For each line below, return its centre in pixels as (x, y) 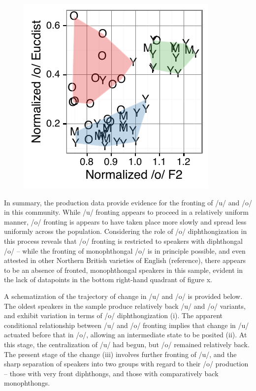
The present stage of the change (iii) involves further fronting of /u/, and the (120, 354)
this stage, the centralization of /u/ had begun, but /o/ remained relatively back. (127, 344)
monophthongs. (27, 383)
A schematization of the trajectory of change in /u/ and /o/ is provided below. (123, 296)
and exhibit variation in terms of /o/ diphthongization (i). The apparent (113, 315)
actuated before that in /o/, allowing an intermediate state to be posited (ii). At (126, 335)
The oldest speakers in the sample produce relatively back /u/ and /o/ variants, (125, 306)
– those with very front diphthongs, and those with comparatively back (111, 373)
